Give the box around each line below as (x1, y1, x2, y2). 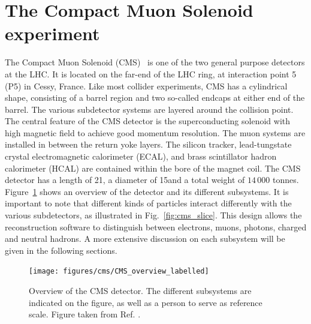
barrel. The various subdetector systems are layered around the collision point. (5, 103, 294, 115)
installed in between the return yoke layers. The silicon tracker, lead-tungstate (5, 138, 292, 151)
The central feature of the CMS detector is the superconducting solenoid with (5, 115, 290, 127)
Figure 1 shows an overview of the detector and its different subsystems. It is (5, 185, 289, 197)
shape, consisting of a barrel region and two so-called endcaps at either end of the (5, 91, 305, 104)
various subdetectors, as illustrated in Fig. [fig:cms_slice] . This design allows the (5, 209, 302, 221)
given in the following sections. (5, 244, 117, 256)
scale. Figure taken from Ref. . (29, 308, 141, 320)
